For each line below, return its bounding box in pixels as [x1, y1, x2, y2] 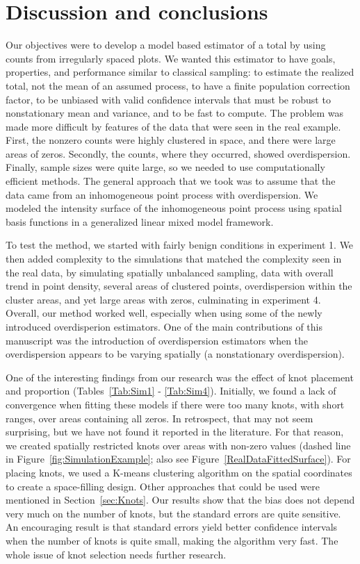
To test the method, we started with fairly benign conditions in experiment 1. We [6, 238, 354, 252]
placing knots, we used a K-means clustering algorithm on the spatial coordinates [6, 465, 352, 479]
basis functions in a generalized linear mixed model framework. [6, 214, 274, 229]
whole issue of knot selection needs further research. [6, 547, 227, 561]
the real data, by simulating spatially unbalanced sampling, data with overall [6, 265, 334, 279]
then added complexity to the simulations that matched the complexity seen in [6, 251, 342, 266]
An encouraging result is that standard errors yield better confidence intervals [6, 520, 338, 534]
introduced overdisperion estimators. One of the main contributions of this [6, 320, 323, 333]
